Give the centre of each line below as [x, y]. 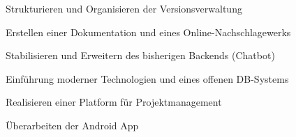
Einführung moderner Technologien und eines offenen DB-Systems [147, 78]
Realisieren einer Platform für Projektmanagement [114, 102]
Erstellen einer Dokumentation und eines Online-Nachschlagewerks [148, 32]
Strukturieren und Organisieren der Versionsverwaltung [124, 8]
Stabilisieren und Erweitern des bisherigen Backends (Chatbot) [140, 55]
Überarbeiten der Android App [72, 125]
